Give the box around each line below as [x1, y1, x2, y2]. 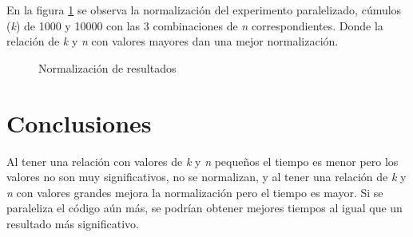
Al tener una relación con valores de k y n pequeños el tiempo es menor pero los [6, 152, 399, 169]
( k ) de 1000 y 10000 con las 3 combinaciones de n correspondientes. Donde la [6, 17, 383, 34]
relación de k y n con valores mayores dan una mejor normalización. [6, 33, 339, 49]
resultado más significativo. [6, 215, 139, 231]
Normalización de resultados [38, 59, 177, 76]
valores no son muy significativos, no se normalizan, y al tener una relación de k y [6, 168, 407, 185]
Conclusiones [6, 106, 152, 139]
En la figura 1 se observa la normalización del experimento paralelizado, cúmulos [6, 2, 402, 18]
